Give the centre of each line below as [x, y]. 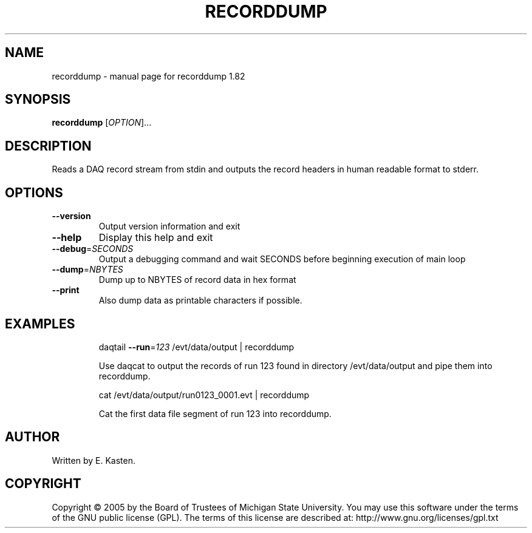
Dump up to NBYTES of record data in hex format [197, 280]
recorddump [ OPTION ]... [102, 123]
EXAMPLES [40, 324]
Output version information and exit [169, 226]
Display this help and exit [156, 238]
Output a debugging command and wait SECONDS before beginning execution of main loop [282, 259]
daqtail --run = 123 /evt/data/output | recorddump [196, 347]
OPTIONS [34, 192]
